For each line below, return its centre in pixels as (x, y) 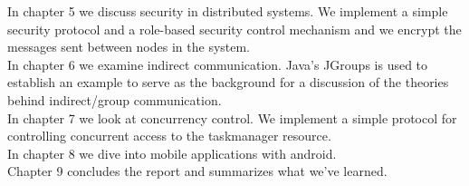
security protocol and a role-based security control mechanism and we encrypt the (234, 29)
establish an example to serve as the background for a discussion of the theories (228, 82)
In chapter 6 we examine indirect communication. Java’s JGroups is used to (218, 64)
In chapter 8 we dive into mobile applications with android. (172, 153)
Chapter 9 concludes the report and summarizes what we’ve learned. (197, 171)
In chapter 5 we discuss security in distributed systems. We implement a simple (228, 11)
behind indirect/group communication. (115, 99)
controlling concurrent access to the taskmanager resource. (169, 136)
